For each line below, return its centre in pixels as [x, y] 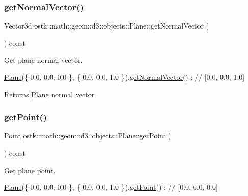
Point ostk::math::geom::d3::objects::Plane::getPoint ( [88, 136]
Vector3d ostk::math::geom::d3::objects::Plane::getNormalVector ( [107, 26]
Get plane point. [30, 170]
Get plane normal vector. [43, 60]
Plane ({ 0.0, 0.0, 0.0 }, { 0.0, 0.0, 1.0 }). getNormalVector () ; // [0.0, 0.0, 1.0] [125, 77]
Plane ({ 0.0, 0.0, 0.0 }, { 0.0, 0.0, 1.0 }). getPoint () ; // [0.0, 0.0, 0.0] [111, 187]
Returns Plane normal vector [49, 94]
